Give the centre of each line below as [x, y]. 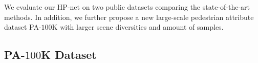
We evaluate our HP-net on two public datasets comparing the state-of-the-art [127, 7]
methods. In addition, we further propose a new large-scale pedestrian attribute [129, 17]
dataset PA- [23, 27]
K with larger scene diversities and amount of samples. [138, 27]
